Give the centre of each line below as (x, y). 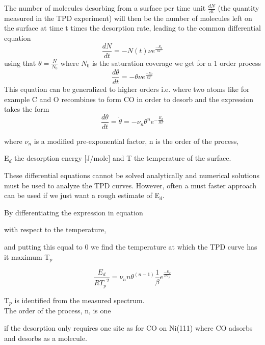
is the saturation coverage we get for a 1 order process (176, 63)
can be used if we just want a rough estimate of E (82, 195)
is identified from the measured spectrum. (79, 300)
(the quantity (238, 8)
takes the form (27, 109)
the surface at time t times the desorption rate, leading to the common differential (132, 28)
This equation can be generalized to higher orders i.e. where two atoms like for (127, 89)
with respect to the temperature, (55, 229)
